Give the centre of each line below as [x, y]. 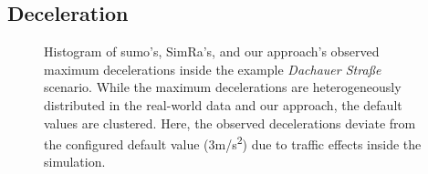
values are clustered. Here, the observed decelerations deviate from [230, 123]
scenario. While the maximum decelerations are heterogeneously [223, 87]
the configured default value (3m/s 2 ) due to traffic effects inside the [233, 143]
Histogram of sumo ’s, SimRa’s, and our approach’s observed [212, 51]
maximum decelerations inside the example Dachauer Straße [213, 69]
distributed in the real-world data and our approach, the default [223, 104]
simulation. [75, 162]
